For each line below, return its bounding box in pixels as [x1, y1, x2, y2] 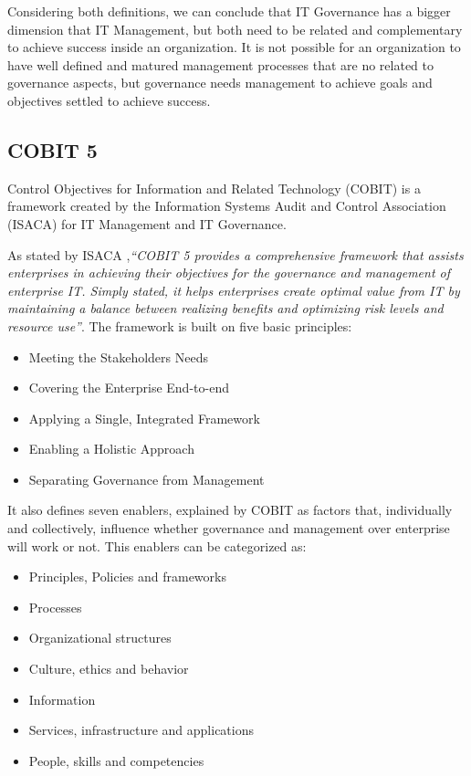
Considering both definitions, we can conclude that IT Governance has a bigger [7, 2, 451, 20]
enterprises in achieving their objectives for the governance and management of [7, 263, 451, 282]
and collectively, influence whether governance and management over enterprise [7, 519, 450, 538]
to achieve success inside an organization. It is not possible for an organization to [7, 37, 461, 57]
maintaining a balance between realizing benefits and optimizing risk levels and [7, 299, 444, 318]
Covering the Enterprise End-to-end [28, 378, 229, 397]
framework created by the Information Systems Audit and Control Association [7, 196, 446, 215]
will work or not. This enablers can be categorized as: [7, 536, 307, 555]
